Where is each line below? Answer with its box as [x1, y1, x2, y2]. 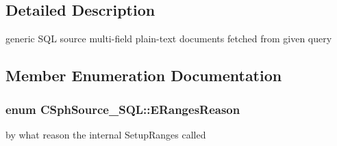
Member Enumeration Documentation [5, 65, 282, 86]
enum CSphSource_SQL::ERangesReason [5, 100, 240, 117]
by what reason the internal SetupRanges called [5, 127, 206, 141]
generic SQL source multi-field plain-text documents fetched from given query [5, 31, 332, 46]
